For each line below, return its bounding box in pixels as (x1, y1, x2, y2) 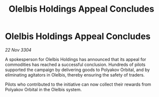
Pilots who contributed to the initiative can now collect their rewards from (5, 81, 151, 87)
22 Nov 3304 (5, 47, 32, 53)
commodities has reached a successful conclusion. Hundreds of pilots (5, 61, 146, 67)
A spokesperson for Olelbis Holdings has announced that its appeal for (5, 56, 146, 62)
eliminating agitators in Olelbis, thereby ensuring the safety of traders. (5, 72, 145, 78)
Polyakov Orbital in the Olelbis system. (5, 86, 82, 92)
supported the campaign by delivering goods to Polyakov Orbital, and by (5, 67, 150, 73)
